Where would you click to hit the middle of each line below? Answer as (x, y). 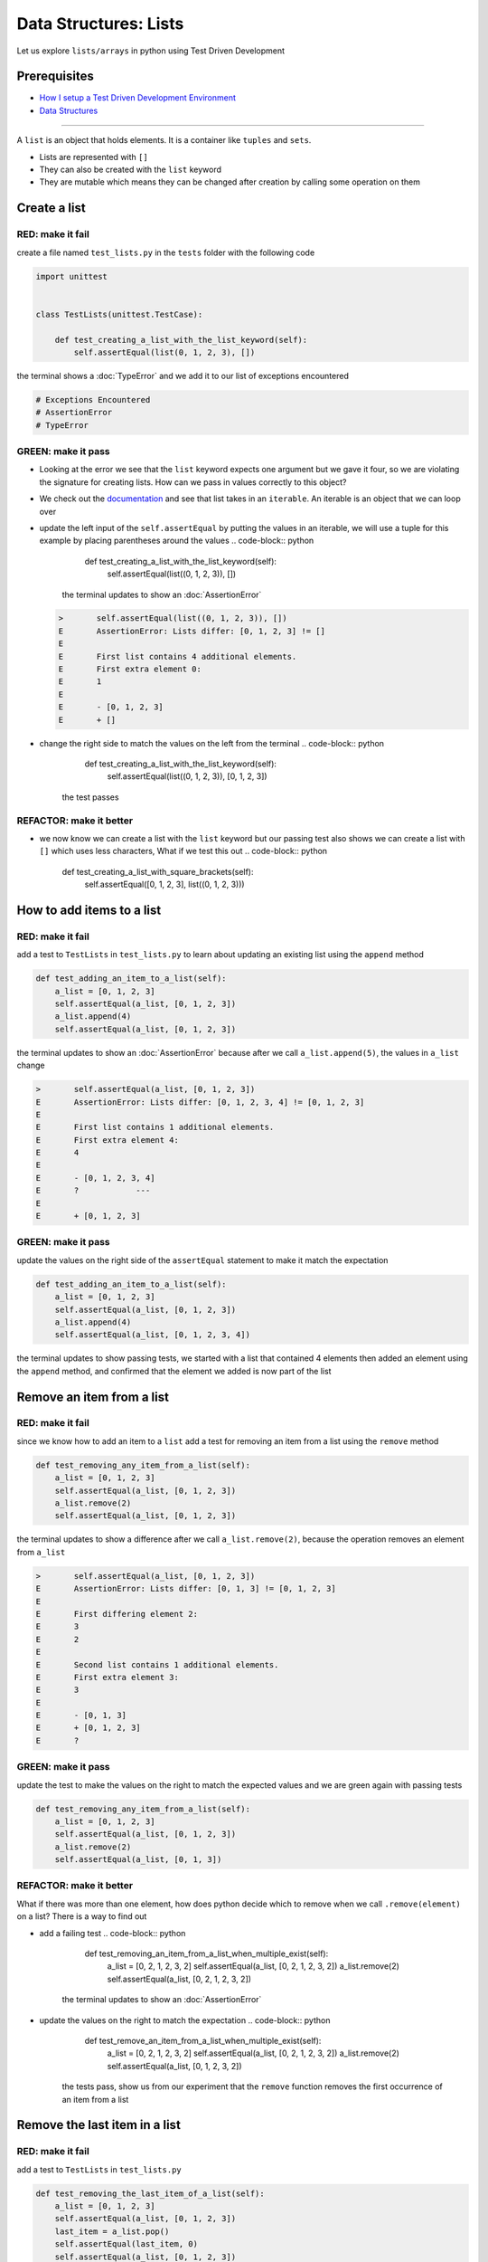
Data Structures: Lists (100, 24)
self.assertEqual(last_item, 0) (127, 2244)
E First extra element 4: (108, 1140)
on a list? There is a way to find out (82, 1916)
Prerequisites (55, 76)
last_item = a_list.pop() (112, 2231)
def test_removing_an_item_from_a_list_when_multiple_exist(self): (206, 1953)
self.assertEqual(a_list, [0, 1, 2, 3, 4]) (152, 1335)
